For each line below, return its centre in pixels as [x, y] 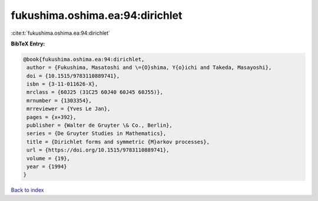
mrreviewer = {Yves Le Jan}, [69, 109]
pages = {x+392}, [52, 117]
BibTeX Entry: [28, 44]
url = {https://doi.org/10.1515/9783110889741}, [98, 150]
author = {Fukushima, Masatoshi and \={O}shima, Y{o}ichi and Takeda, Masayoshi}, [149, 67]
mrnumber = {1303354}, [59, 100]
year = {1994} [47, 167]
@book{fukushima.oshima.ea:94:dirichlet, [84, 59]
